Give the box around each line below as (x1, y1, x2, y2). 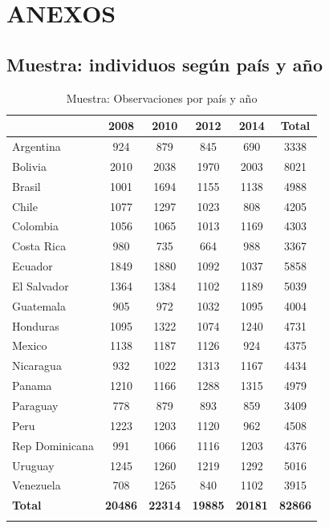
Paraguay (12, 396, 59, 413)
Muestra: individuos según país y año (6, 51, 323, 76)
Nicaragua (12, 357, 62, 374)
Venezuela (12, 477, 61, 493)
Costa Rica (12, 238, 67, 254)
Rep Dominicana (12, 437, 94, 453)
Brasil (12, 177, 41, 194)
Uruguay (12, 457, 55, 473)
